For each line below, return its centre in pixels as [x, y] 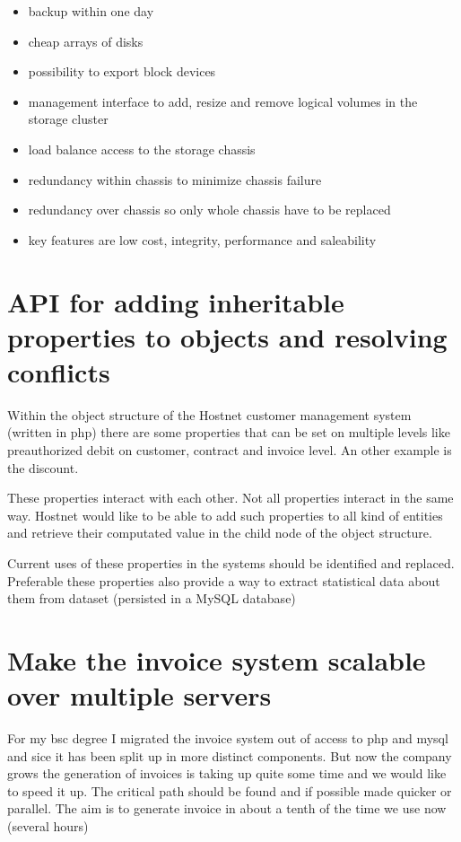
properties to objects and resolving [227, 336]
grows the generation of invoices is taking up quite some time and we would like [227, 773]
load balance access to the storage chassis [142, 149]
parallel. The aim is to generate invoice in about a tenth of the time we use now [227, 808]
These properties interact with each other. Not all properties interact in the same [230, 498]
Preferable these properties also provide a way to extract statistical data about [224, 580]
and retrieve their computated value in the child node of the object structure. [220, 533]
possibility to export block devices [122, 71]
